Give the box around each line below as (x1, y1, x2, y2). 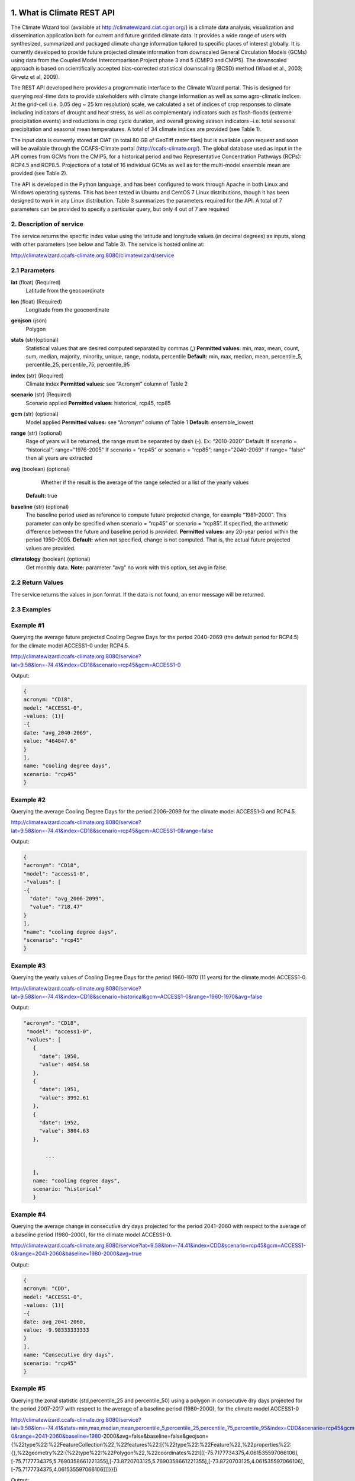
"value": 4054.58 (38, 1061, 89, 1068)
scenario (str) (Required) (11, 391, 72, 398)
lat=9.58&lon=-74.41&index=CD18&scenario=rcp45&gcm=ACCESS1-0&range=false (11, 827, 214, 834)
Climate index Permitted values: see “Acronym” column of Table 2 (25, 380, 188, 387)
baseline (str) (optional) (11, 503, 69, 510)
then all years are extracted (25, 454, 93, 461)
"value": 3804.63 (38, 1127, 89, 1134)
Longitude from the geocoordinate (25, 306, 109, 313)
